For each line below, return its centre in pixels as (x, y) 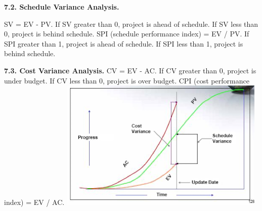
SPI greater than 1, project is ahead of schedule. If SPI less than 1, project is (124, 43)
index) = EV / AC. (34, 202)
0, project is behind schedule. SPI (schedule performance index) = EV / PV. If (127, 34)
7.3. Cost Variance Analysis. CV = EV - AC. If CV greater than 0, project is (130, 70)
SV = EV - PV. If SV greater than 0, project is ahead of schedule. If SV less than (131, 24)
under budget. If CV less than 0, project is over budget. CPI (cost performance (127, 80)
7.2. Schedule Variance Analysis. (62, 7)
